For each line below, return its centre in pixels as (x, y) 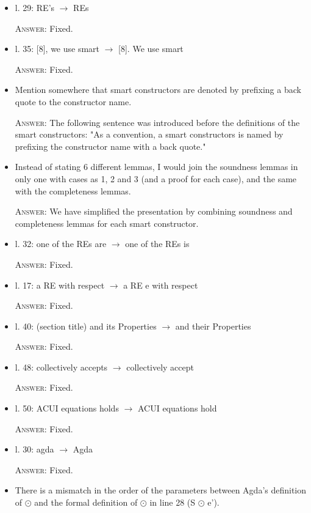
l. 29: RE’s (35, 7)
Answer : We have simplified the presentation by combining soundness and (154, 211)
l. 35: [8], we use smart (57, 49)
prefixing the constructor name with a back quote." (110, 146)
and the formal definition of (86, 502)
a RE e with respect (161, 285)
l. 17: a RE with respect (60, 285)
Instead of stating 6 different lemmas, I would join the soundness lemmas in (156, 167)
